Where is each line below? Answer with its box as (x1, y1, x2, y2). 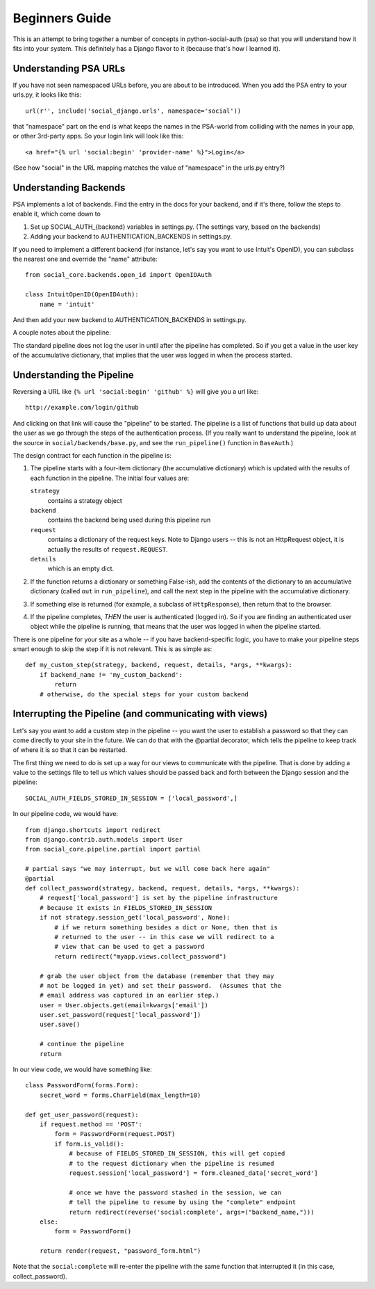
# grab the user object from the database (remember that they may (39, 972, 274, 980)
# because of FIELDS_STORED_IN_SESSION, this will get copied (69, 1150, 285, 1158)
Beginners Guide (12, 10, 112, 26)
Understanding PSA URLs (12, 63, 126, 74)
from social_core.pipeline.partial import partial (25, 845, 201, 854)
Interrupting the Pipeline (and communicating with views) (12, 708, 268, 720)
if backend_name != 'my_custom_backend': (39, 671, 183, 678)
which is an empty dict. (47, 564, 115, 573)
